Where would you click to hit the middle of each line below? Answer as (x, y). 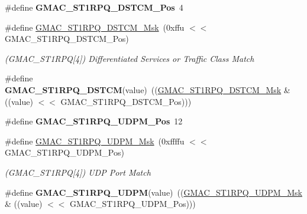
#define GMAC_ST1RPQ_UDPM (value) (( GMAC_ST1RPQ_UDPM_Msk (153, 192)
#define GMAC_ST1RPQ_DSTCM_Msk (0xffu (95, 27)
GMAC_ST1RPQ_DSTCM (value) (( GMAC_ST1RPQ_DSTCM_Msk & (148, 89)
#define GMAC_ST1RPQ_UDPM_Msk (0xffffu (95, 141)
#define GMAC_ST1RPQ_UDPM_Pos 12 (94, 121)
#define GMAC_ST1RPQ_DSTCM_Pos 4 (94, 7)
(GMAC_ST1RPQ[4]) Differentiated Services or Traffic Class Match (130, 58)
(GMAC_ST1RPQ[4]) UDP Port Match (78, 172)
